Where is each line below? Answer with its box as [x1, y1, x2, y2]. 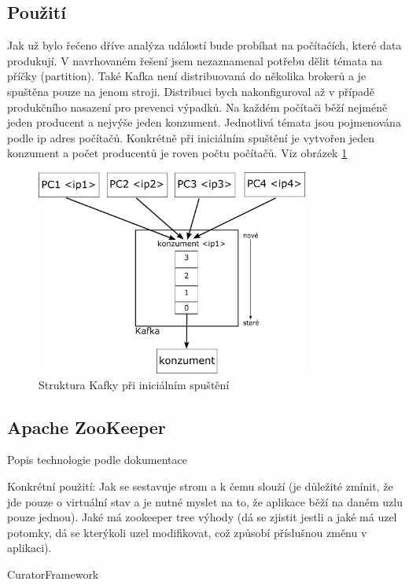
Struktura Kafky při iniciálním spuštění [39, 376, 230, 392]
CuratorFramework [7, 566, 99, 583]
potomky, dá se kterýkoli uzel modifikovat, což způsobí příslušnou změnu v [7, 524, 367, 540]
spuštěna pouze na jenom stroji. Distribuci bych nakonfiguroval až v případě [7, 83, 374, 99]
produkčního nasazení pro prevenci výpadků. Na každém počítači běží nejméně [7, 98, 388, 115]
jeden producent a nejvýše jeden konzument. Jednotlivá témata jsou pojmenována [7, 114, 401, 131]
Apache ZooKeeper [7, 414, 166, 439]
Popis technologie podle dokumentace [7, 451, 187, 468]
